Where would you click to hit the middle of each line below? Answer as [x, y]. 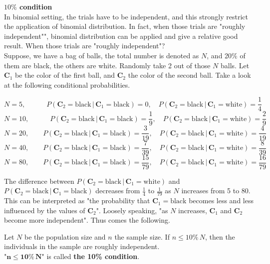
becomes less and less [221, 200]
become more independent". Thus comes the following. [87, 220]
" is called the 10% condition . [91, 256]
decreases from [118, 191]
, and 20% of [226, 55]
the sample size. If [142, 236]
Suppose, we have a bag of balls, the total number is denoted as [102, 55]
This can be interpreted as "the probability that [77, 200]
